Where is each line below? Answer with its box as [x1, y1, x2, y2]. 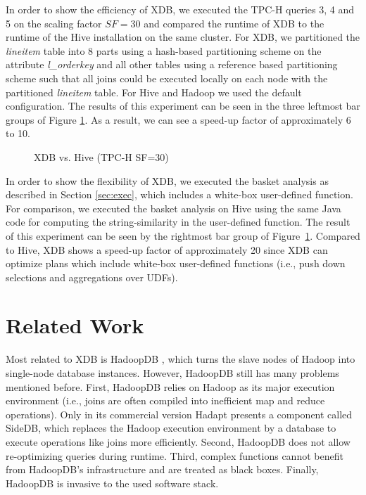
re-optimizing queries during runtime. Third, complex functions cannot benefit [6, 448, 343, 463]
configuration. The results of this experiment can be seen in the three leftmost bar [6, 98, 360, 113]
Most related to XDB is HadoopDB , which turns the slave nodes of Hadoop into [6, 352, 355, 366]
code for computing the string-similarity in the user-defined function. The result [6, 214, 351, 229]
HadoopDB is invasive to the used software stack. [6, 475, 219, 490]
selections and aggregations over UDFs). [6, 269, 178, 284]
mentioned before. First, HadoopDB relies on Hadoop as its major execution [6, 379, 335, 394]
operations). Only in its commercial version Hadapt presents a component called [6, 406, 353, 421]
